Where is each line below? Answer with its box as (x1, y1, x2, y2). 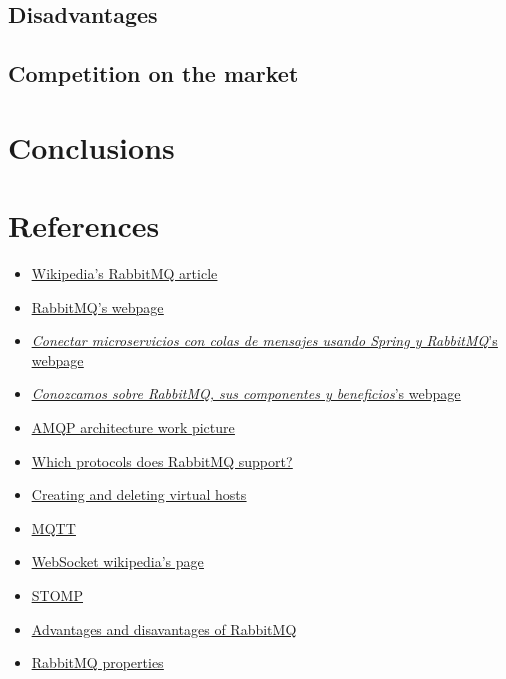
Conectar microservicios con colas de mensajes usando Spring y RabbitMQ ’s (31, 330, 498, 351)
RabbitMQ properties (31, 652, 164, 673)
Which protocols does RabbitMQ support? (31, 450, 293, 471)
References (8, 205, 160, 246)
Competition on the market (8, 58, 299, 89)
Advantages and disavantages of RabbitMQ (31, 618, 297, 639)
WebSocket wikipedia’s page (31, 551, 204, 572)
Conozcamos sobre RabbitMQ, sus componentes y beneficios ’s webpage (31, 383, 461, 404)
